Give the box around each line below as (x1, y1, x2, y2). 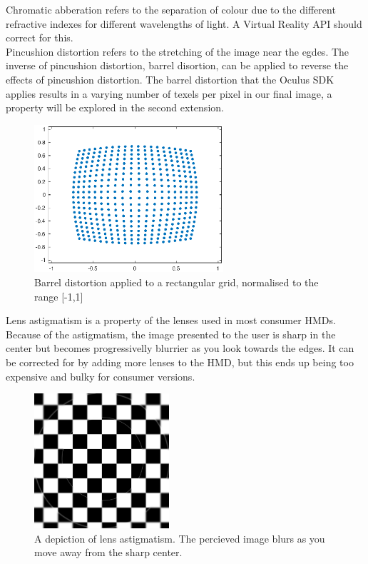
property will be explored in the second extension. (6, 100, 224, 115)
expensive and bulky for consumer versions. (6, 368, 195, 383)
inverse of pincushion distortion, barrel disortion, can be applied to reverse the (6, 58, 349, 73)
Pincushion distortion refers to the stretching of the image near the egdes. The (6, 44, 349, 59)
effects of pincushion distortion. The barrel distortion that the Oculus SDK (6, 71, 334, 86)
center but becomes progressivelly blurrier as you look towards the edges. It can (6, 341, 354, 356)
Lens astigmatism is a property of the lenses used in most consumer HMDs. (6, 313, 336, 328)
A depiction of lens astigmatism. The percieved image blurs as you (34, 530, 325, 545)
